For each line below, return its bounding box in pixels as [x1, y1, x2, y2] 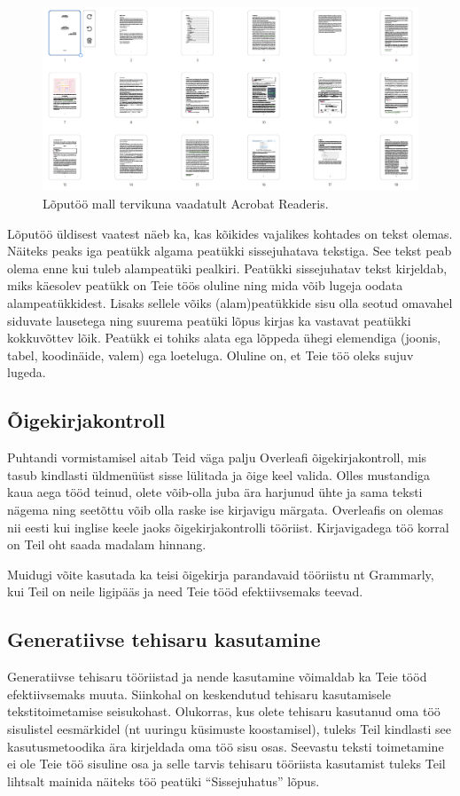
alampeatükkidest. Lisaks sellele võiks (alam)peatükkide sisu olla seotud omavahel [7, 294, 453, 311]
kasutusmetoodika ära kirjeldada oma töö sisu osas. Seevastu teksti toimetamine [7, 737, 444, 755]
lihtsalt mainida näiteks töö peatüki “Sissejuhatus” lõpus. [7, 771, 320, 790]
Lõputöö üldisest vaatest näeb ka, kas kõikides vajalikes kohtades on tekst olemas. [7, 224, 453, 242]
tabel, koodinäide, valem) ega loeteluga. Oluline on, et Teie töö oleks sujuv [7, 345, 414, 364]
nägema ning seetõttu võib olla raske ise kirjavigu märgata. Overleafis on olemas [7, 500, 444, 518]
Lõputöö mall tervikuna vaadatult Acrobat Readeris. [43, 194, 329, 213]
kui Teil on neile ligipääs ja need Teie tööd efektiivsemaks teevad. [7, 582, 363, 601]
